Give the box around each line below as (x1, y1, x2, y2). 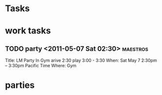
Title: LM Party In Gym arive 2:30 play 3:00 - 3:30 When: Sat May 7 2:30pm (5, 57, 157, 63)
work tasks (5, 25, 51, 37)
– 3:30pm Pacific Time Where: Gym (5, 63, 77, 69)
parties (5, 80, 35, 91)
